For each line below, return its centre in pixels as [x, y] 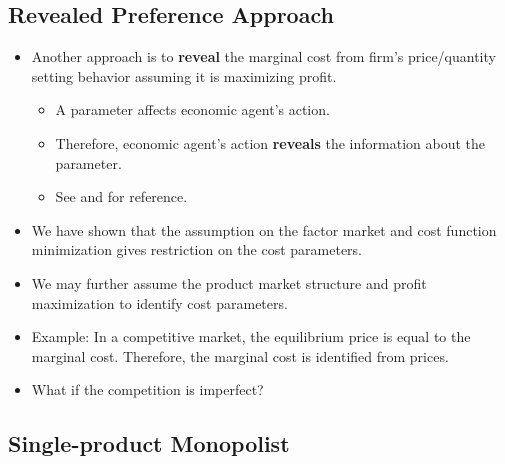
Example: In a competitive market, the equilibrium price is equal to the [251, 336]
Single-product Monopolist [149, 443]
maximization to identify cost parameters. [159, 302]
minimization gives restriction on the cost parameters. [197, 249]
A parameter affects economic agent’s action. [192, 109]
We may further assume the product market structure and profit [229, 282]
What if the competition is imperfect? [147, 389]
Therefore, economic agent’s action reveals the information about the [270, 142]
